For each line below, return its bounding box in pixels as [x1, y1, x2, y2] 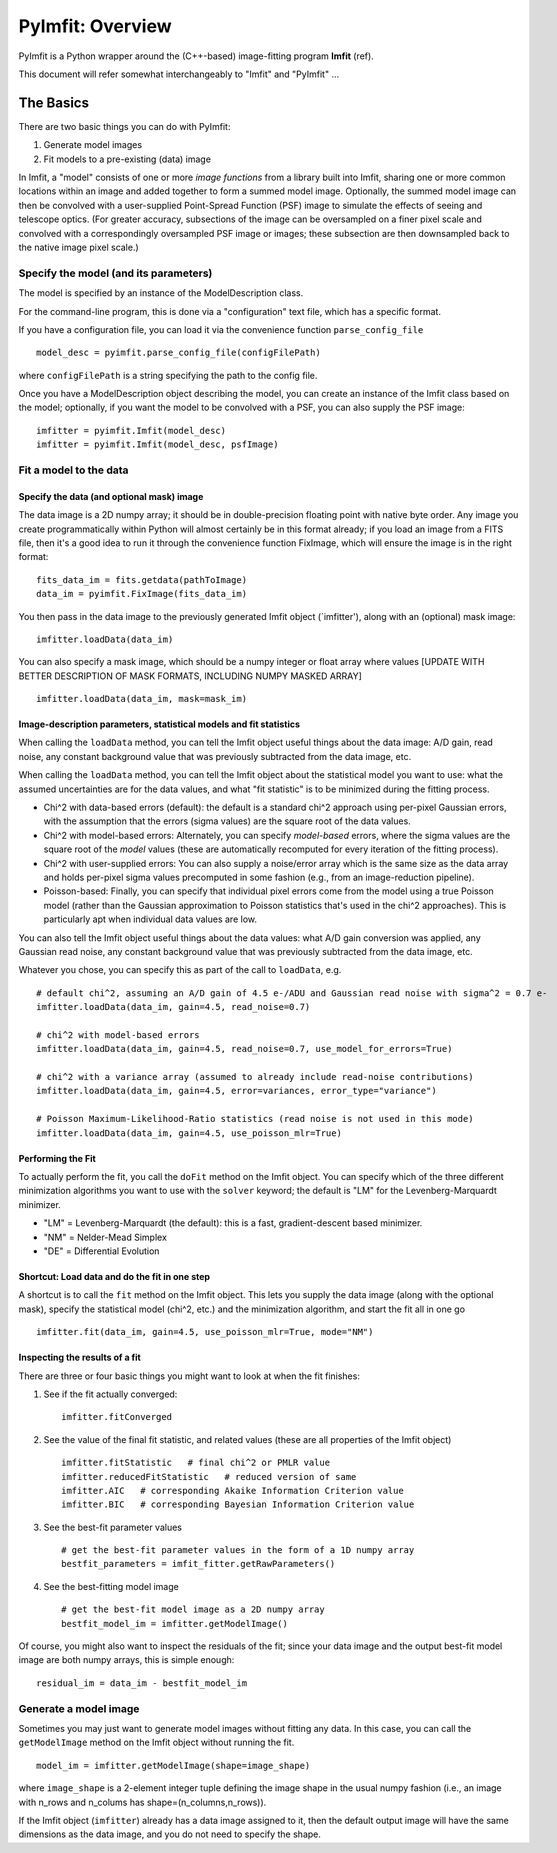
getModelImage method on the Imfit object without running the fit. [18, 1736, 295, 1749]
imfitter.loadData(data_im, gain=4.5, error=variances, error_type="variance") [36, 1085, 437, 1097]
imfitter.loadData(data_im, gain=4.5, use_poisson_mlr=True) [36, 1127, 342, 1139]
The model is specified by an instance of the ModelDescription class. [18, 287, 304, 299]
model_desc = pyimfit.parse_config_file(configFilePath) [36, 347, 322, 359]
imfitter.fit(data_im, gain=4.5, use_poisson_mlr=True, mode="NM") [36, 1326, 374, 1338]
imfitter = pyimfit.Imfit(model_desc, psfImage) [36, 439, 279, 450]
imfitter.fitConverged [61, 1411, 173, 1423]
